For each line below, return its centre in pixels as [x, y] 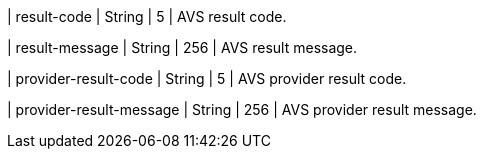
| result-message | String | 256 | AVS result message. [182, 47]
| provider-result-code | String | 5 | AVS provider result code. [207, 78]
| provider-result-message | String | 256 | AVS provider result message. [242, 109]
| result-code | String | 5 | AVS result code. [147, 16]
